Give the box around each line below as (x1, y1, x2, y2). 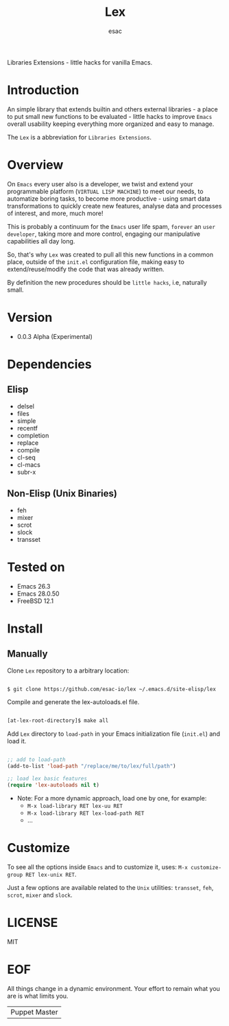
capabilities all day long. (7, 237, 75, 245)
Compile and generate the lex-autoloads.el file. (7, 698, 140, 706)
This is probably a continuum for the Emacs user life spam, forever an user (7, 222, 216, 230)
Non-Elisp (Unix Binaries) (7, 488, 118, 499)
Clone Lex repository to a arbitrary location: (7, 666, 130, 675)
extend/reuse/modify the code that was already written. (7, 265, 165, 273)
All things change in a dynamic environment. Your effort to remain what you (7, 984, 221, 992)
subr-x (16, 468, 36, 476)
